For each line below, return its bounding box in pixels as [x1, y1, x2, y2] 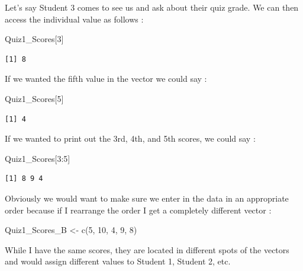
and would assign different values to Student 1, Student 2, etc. [5, 255, 231, 267]
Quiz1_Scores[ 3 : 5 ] [5, 152, 70, 164]
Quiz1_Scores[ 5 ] [5, 92, 64, 104]
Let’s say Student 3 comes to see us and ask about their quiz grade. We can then [5, 1, 299, 13]
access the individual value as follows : [5, 12, 144, 25]
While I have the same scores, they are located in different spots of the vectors [5, 243, 289, 256]
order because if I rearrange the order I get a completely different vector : [5, 203, 272, 216]
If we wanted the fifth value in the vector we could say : [5, 72, 207, 85]
